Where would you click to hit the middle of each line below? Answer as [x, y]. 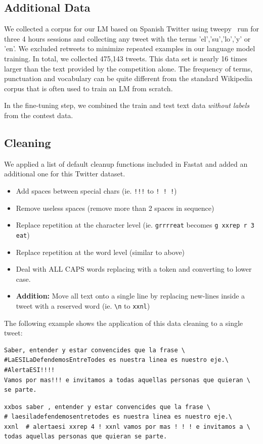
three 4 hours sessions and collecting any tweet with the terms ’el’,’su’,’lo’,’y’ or [127, 38]
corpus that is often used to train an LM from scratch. [89, 88]
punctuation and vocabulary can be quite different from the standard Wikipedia [128, 78]
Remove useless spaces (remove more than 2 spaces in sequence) [115, 208]
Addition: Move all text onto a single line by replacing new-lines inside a [130, 296]
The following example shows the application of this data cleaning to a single [124, 323]
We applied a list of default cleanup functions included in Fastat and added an [126, 163]
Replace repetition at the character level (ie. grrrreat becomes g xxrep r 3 [135, 225]
